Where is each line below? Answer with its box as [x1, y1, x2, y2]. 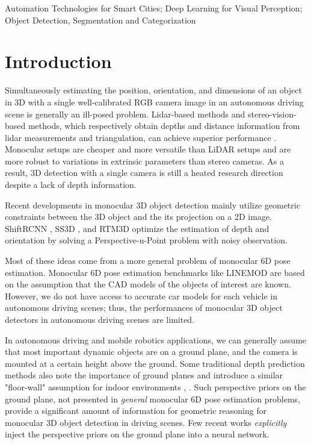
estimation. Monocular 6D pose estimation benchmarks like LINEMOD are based [5, 266, 305, 278]
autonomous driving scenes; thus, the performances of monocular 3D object [5, 301, 283, 314]
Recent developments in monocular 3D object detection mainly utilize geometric [5, 198, 300, 211]
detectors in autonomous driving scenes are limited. [5, 313, 195, 325]
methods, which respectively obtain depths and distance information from [28, 119, 300, 132]
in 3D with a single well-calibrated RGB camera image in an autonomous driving [5, 95, 304, 108]
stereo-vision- [247, 107, 297, 120]
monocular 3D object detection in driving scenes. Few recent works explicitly [5, 416, 287, 428]
